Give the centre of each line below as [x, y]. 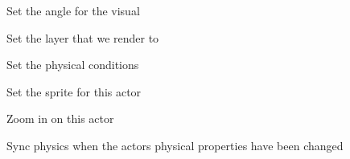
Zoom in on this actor [60, 118]
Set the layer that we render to [83, 37]
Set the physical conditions [73, 65]
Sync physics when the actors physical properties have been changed [175, 145]
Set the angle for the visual [73, 10]
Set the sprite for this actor [74, 91]
